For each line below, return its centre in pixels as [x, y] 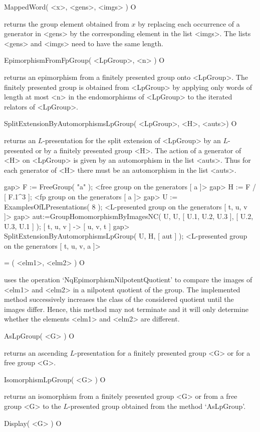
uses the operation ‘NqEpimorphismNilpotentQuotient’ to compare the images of [128, 280]
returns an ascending [36, 352]
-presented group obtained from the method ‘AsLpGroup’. [157, 406]
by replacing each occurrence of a [189, 23]
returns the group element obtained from [67, 23]
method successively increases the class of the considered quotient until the [119, 299]
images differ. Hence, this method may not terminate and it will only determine [126, 309]
